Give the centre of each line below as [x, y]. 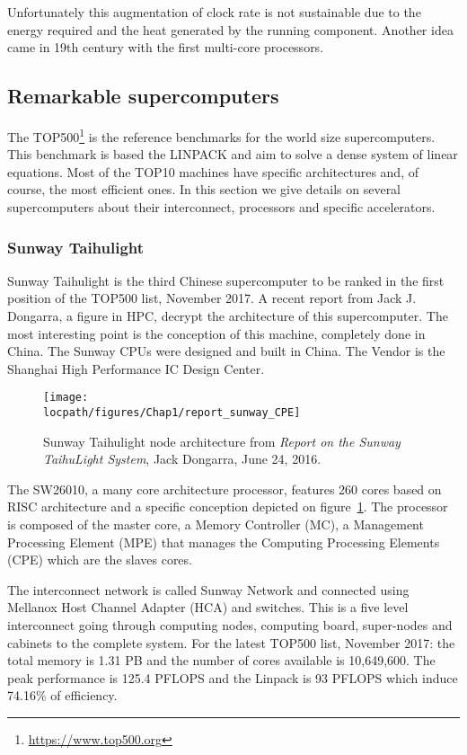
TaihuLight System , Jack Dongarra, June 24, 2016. [182, 459]
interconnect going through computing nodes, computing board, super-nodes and [230, 625]
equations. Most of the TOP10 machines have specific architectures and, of [213, 171]
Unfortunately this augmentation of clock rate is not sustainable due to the [214, 12]
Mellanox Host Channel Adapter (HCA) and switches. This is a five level [208, 607]
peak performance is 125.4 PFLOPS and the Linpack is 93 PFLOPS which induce [233, 677]
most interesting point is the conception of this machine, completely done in [216, 333]
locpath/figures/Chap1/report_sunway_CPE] [172, 413]
